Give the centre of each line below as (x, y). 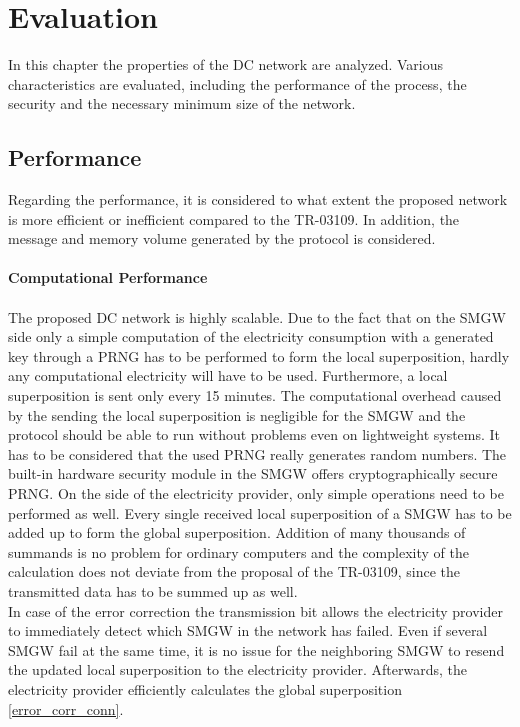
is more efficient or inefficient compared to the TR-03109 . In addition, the (234, 218)
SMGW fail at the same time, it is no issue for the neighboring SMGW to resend (256, 649)
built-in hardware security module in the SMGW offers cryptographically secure (253, 473)
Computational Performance (108, 277)
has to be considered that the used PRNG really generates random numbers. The (257, 453)
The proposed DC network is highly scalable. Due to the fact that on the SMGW (257, 316)
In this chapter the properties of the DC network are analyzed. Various (226, 64)
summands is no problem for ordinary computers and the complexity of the (238, 551)
